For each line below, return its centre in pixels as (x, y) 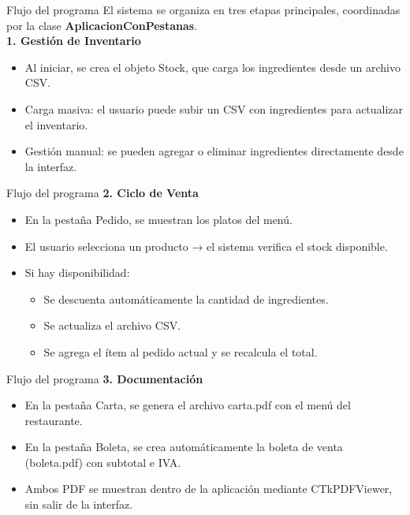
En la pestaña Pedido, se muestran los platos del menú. (158, 219)
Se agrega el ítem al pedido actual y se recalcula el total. (181, 351)
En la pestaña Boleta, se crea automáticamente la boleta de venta (184, 447)
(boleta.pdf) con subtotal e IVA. (103, 462)
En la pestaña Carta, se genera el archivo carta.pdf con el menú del (188, 405)
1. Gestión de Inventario (74, 41)
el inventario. (56, 124)
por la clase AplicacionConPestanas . (102, 25)
